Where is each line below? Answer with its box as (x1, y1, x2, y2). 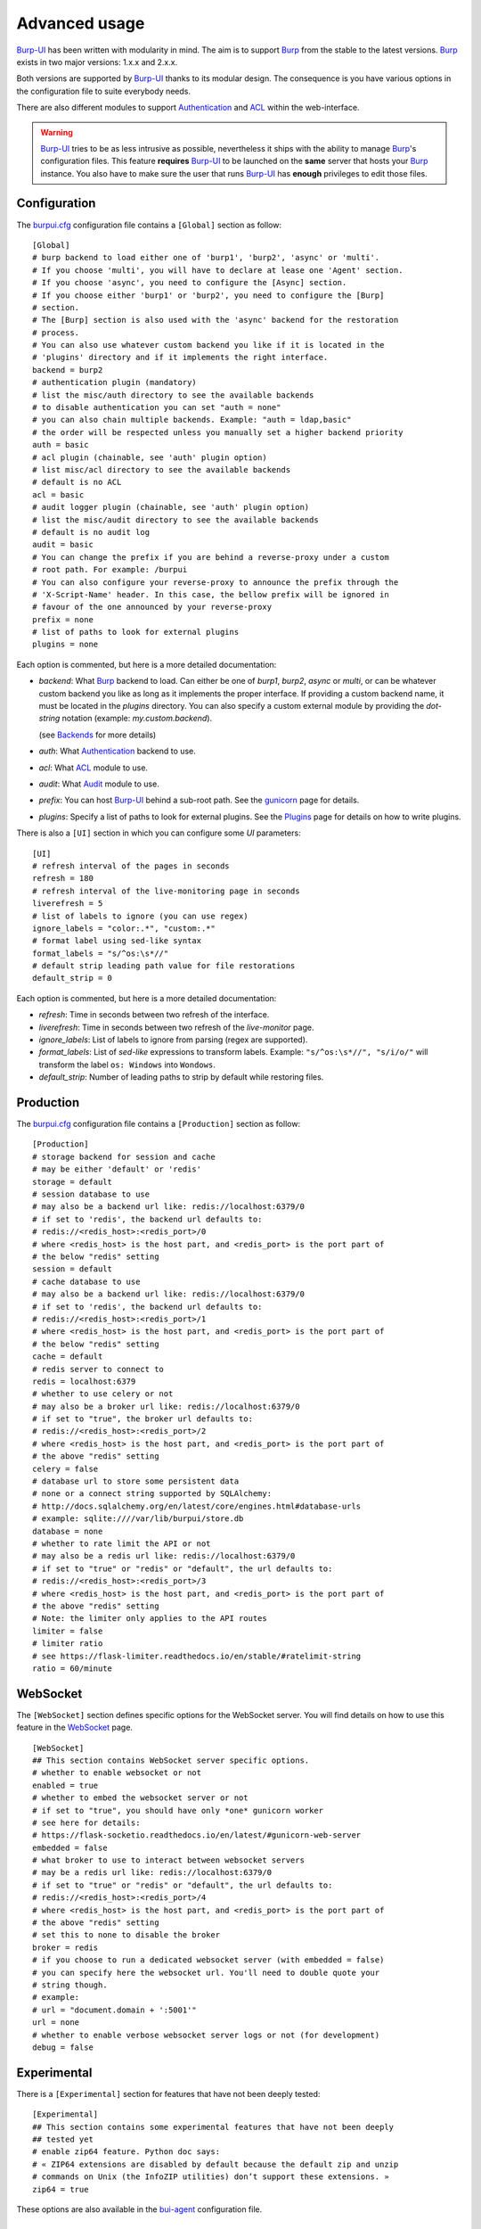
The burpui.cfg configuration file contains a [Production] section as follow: (16, 1119, 301, 1130)
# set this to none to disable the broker (32, 1930, 221, 1940)
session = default (32, 1264, 113, 1274)
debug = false (32, 2042, 94, 2052)
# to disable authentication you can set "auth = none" (32, 402, 281, 413)
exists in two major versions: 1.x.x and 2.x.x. (16, 56, 178, 67)
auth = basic (32, 440, 89, 450)
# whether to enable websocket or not (32, 1768, 202, 1778)
